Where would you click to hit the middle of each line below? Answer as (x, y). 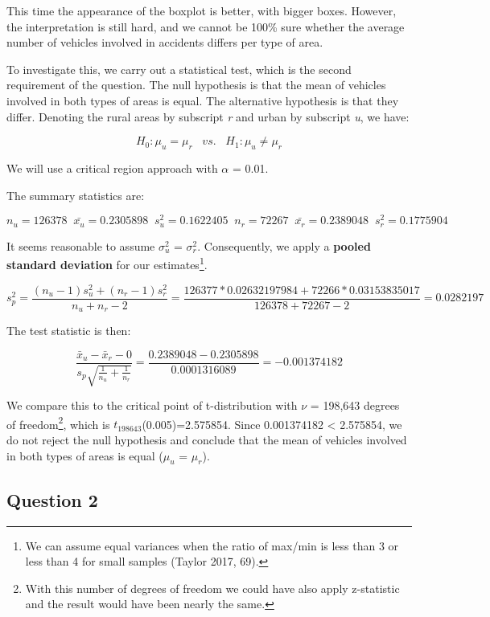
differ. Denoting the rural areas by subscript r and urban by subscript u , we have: (208, 116)
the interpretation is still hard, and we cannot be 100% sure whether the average (206, 26)
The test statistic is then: (69, 331)
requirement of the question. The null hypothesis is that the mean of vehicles (196, 85)
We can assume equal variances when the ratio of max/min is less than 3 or (212, 545)
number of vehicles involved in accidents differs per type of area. (165, 42)
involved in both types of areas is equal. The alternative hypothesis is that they (203, 100)
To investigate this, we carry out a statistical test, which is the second (179, 69)
